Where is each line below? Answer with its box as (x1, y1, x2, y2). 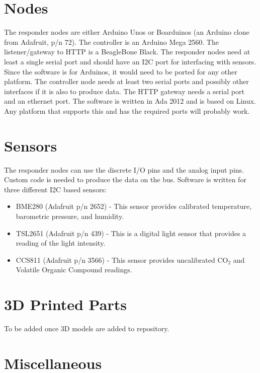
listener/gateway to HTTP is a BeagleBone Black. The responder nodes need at (4, 46, 250, 57)
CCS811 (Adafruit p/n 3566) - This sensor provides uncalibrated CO (16, 254, 228, 265)
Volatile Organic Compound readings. (16, 264, 132, 275)
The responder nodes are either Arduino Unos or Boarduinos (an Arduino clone (4, 27, 249, 37)
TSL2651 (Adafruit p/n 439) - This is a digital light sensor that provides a (16, 228, 246, 238)
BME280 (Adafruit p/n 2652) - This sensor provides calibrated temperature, (16, 201, 252, 211)
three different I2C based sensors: (4, 184, 107, 194)
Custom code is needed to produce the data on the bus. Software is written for (4, 174, 246, 185)
